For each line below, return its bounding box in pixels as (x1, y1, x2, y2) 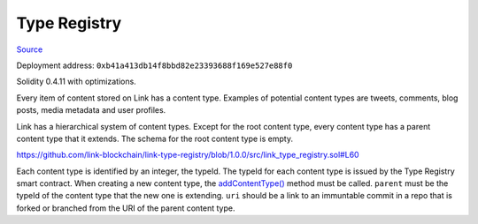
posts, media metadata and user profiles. (16, 105, 166, 116)
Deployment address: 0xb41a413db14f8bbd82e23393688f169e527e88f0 (16, 60, 293, 71)
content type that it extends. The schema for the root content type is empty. (16, 133, 294, 144)
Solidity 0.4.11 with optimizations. (16, 76, 136, 87)
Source (16, 44, 43, 55)
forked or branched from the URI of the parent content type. (16, 203, 235, 213)
